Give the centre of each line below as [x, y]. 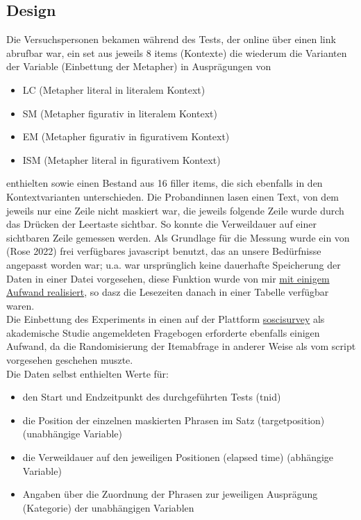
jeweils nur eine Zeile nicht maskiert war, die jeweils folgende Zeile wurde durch [175, 210]
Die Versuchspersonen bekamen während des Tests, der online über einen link [171, 39]
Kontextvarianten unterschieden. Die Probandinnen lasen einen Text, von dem [173, 196]
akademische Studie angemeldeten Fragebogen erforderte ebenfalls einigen [163, 332]
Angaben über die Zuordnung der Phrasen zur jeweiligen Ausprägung [170, 494]
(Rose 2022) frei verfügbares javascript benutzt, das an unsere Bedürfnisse [164, 251]
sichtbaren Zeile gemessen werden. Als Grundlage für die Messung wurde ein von [178, 237]
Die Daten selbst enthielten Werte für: [87, 373]
